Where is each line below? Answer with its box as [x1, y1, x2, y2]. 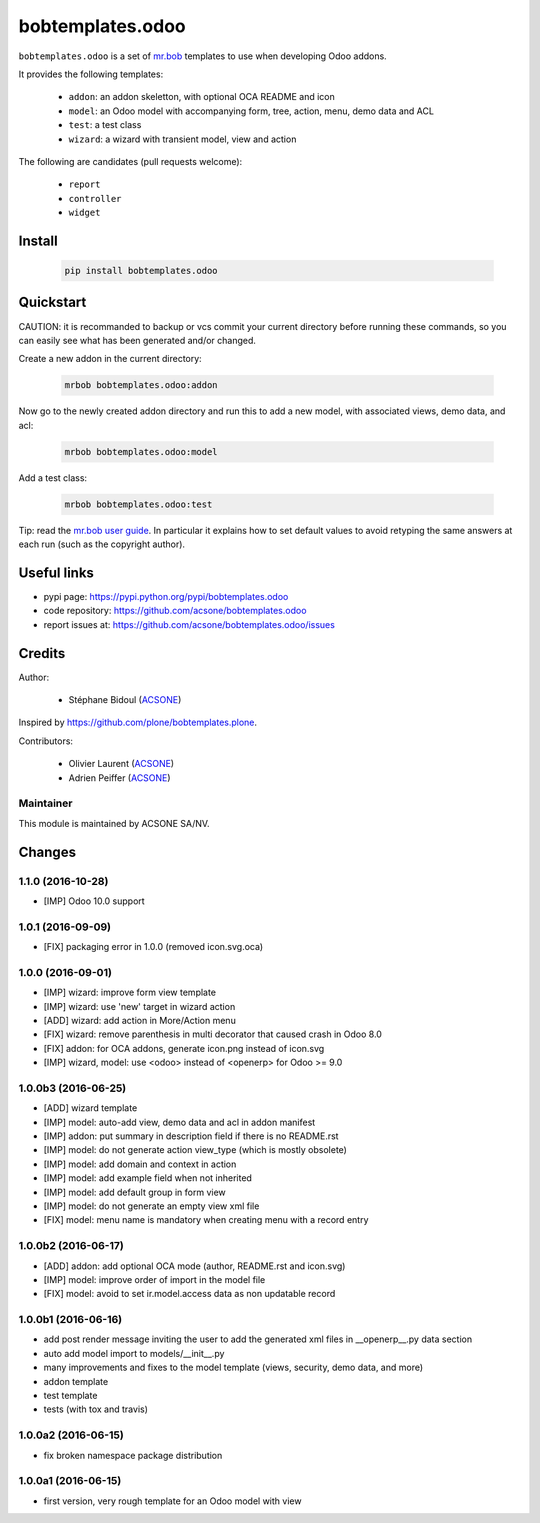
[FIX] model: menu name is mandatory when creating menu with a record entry [43, 1214, 369, 1226]
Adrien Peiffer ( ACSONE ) [68, 771, 171, 784]
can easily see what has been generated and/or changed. [18, 334, 257, 346]
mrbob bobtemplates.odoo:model [64, 446, 219, 457]
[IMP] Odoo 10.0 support [43, 895, 145, 907]
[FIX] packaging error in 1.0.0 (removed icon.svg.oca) [43, 941, 264, 953]
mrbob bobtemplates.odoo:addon [64, 380, 219, 391]
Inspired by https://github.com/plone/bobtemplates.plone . [18, 716, 258, 729]
